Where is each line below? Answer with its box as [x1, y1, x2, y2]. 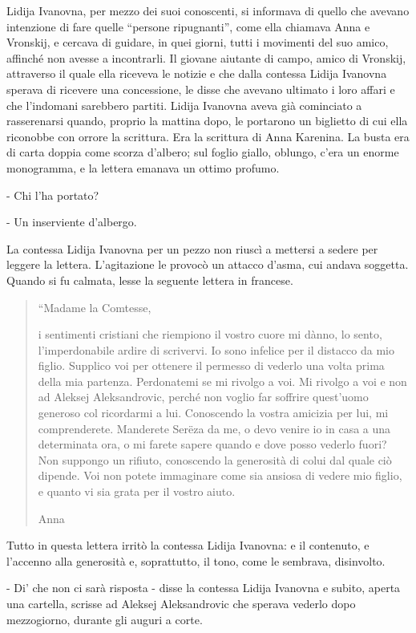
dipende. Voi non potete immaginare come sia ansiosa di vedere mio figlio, [38, 467, 402, 484]
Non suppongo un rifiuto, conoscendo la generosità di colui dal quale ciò [38, 451, 392, 468]
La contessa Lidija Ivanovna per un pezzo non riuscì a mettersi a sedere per [6, 240, 378, 257]
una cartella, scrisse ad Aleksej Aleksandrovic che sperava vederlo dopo [6, 595, 356, 611]
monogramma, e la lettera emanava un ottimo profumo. [6, 159, 280, 176]
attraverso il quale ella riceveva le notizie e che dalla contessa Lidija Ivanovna [6, 65, 387, 82]
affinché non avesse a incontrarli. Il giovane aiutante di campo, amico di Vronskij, [6, 49, 406, 66]
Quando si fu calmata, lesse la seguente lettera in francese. [6, 271, 293, 288]
